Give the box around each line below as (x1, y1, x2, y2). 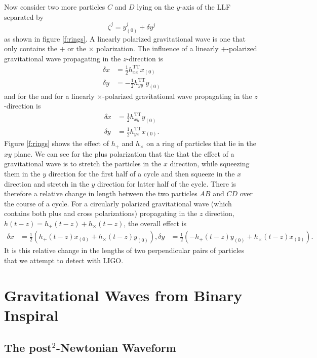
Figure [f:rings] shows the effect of (4, 138, 109, 149)
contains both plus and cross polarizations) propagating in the (4, 208, 197, 219)
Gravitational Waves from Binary (4, 284, 243, 305)
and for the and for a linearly (4, 90, 95, 101)
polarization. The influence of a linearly (96, 43, 219, 54)
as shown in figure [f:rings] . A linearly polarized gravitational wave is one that (4, 33, 246, 44)
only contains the (4, 43, 58, 54)
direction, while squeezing (170, 158, 250, 169)
